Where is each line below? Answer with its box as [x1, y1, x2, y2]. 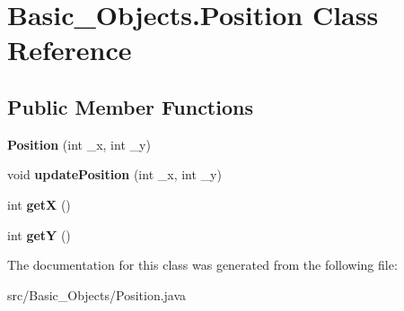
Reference [7, 31, 132, 68]
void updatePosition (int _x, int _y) [7, 165, 222, 184]
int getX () [7, 194, 71, 213]
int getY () [7, 225, 71, 244]
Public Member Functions [7, 92, 253, 120]
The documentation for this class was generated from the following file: [7, 255, 398, 274]
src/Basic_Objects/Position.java [7, 285, 187, 304]
